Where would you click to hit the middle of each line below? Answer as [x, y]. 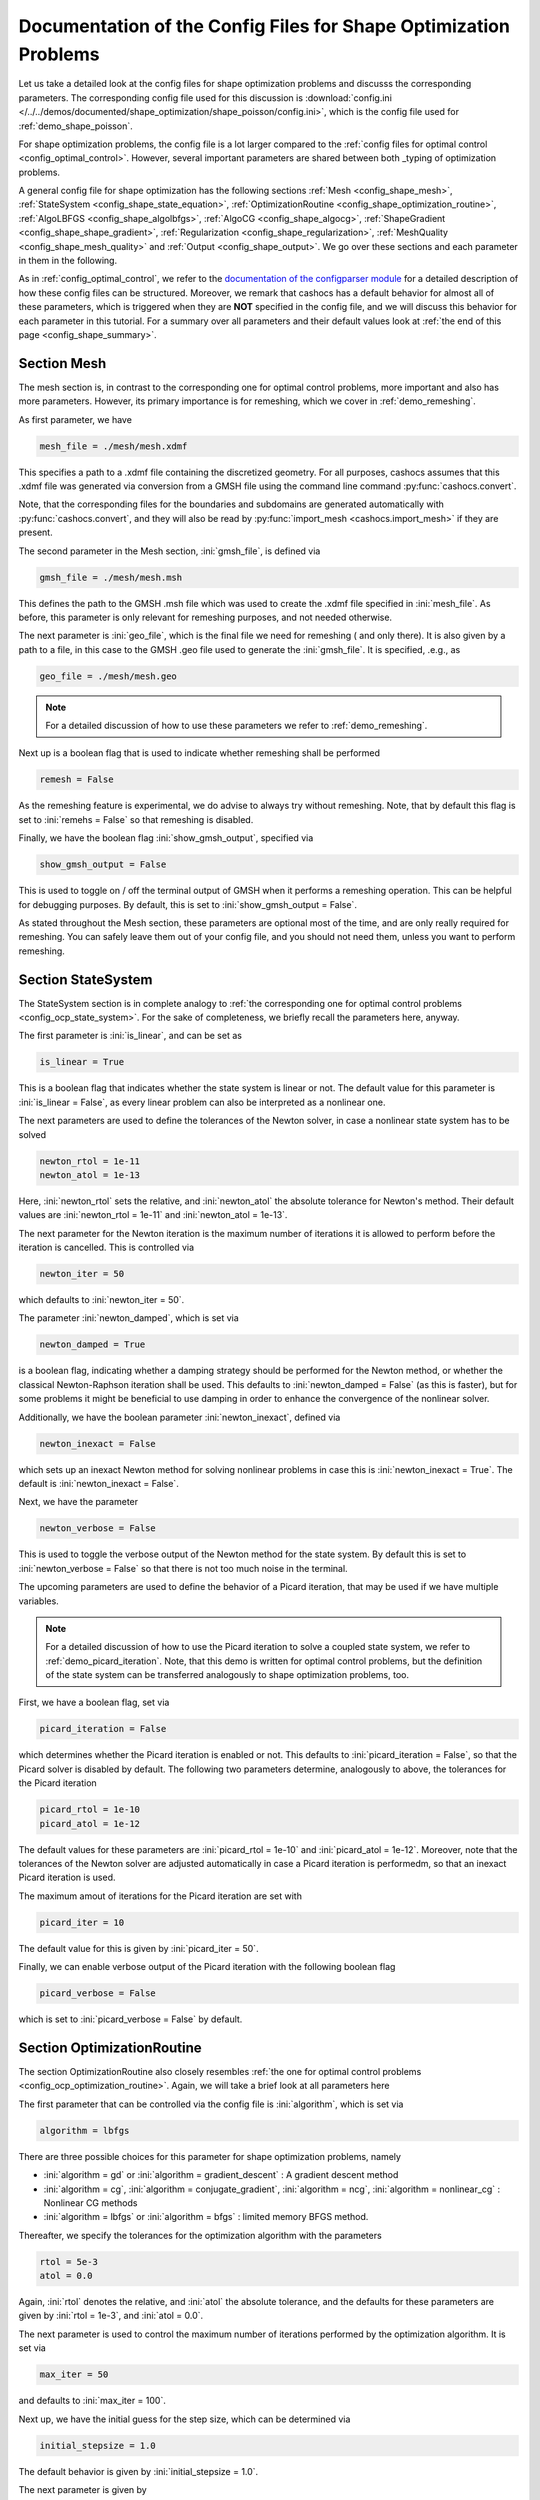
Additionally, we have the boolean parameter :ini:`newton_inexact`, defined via [179, 1417]
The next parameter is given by [82, 2489]
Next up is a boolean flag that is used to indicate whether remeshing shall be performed [199, 753]
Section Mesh [62, 363]
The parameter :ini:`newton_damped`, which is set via [128, 1318]
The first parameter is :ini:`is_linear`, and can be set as [130, 1036]
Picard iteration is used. [67, 1877]
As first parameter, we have [75, 419]
